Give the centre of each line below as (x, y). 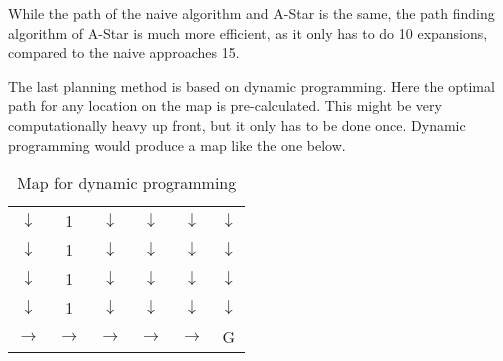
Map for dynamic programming (126, 183)
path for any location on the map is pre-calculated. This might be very (225, 105)
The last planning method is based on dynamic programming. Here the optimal (251, 85)
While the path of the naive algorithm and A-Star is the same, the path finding (251, 13)
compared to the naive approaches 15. (124, 52)
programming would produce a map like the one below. (177, 144)
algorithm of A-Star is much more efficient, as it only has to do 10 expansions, (248, 32)
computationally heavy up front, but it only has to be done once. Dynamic (237, 124)
